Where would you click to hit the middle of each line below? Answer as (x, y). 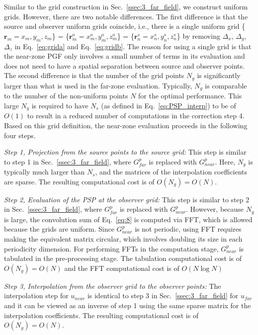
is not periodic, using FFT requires (188, 229)
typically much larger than (44, 172)
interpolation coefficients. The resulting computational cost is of (101, 315)
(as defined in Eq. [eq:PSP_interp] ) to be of (169, 105)
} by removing (198, 36)
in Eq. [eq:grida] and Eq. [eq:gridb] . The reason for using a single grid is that (133, 46)
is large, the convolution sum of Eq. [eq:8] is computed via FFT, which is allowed (128, 219)
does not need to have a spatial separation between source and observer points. (124, 65)
